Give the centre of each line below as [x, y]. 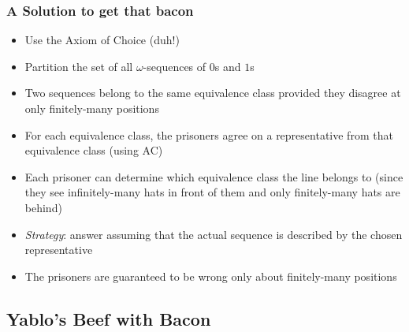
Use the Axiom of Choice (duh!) [102, 40]
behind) [43, 207]
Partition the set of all [79, 66]
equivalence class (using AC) [94, 150]
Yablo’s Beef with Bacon [109, 318]
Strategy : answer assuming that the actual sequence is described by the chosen [214, 234]
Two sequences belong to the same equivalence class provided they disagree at [213, 93]
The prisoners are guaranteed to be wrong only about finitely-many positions [211, 276]
